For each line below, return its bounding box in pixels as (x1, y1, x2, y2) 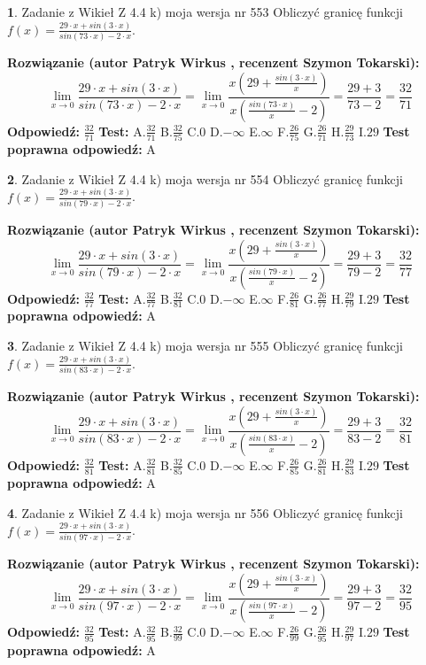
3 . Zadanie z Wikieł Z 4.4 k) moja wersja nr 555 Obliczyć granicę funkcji (7, 336, 403, 354)
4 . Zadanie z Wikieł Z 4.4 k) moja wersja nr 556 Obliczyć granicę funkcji (7, 503, 403, 522)
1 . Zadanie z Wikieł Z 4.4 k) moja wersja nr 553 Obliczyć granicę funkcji (7, 3, 403, 20)
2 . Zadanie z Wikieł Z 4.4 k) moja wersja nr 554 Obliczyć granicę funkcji (7, 169, 403, 188)
